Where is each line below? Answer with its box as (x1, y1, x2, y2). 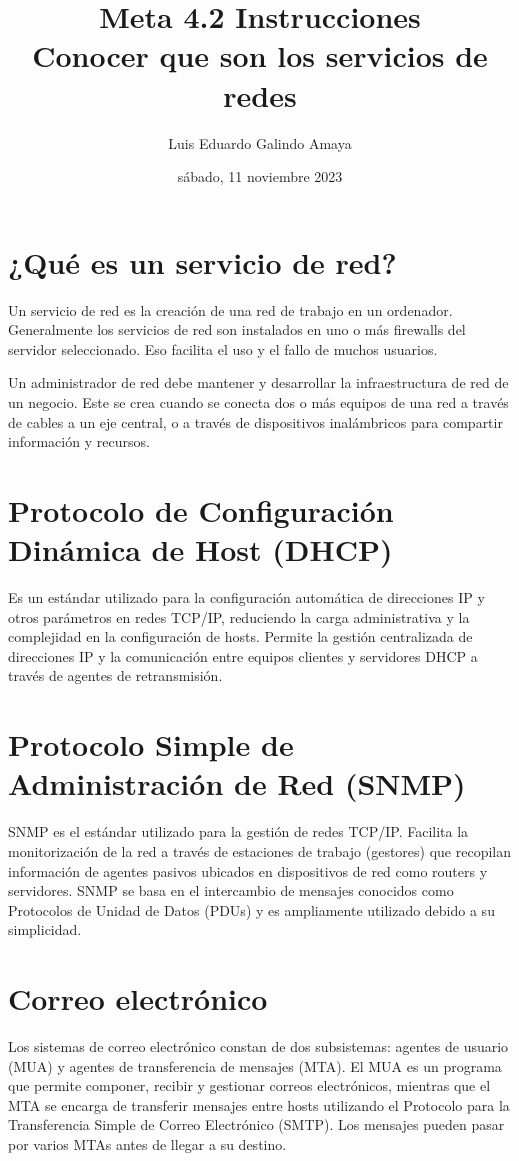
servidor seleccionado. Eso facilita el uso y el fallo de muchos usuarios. (8, 338, 438, 359)
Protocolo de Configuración (8, 489, 394, 530)
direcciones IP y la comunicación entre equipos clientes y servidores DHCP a (8, 645, 478, 666)
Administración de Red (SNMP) (8, 763, 466, 804)
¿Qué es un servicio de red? (8, 241, 397, 282)
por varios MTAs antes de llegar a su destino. (8, 1134, 287, 1155)
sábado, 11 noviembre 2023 (177, 166, 343, 187)
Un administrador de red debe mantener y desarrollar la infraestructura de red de (8, 372, 509, 393)
